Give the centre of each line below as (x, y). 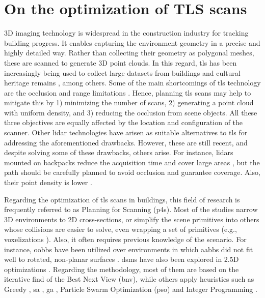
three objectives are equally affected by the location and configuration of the (124, 122)
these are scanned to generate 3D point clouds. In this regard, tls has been (121, 62)
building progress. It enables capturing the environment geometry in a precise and (132, 42)
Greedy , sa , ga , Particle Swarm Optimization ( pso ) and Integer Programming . (131, 289)
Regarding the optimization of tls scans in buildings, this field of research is (122, 199)
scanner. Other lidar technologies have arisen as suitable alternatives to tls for (126, 132)
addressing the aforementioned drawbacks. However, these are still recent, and (126, 142)
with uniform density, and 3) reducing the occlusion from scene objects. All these (131, 112)
